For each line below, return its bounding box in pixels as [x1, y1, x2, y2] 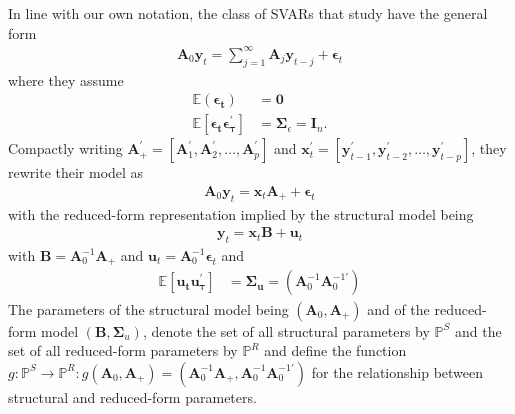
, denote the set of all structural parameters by [142, 320, 430, 341]
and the [454, 320, 502, 341]
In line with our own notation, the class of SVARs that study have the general [8, 3, 488, 23]
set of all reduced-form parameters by [8, 340, 238, 361]
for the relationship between [311, 361, 484, 382]
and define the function [264, 340, 407, 361]
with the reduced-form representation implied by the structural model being [8, 203, 474, 224]
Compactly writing [8, 138, 123, 159]
